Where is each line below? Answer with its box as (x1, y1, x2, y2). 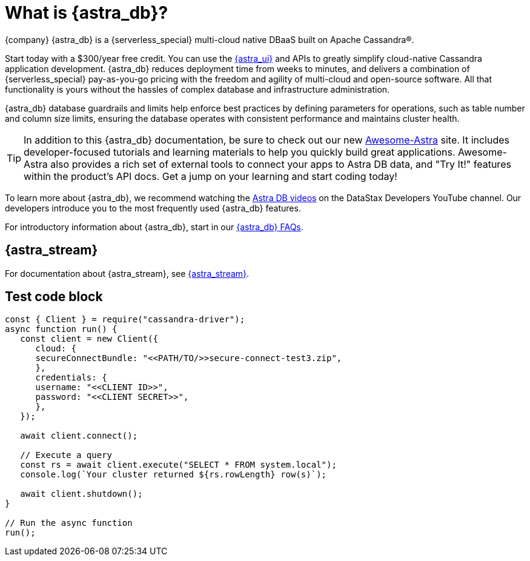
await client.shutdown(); (20, 489, 143, 499)
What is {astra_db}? (5, 2, 168, 23)
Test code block (5, 289, 103, 305)
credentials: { (35, 373, 107, 383)
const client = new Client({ (20, 334, 158, 344)
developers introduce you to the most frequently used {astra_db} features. (5, 202, 301, 213)
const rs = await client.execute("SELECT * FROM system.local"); (20, 460, 337, 470)
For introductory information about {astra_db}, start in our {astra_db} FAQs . (5, 221, 303, 232)
